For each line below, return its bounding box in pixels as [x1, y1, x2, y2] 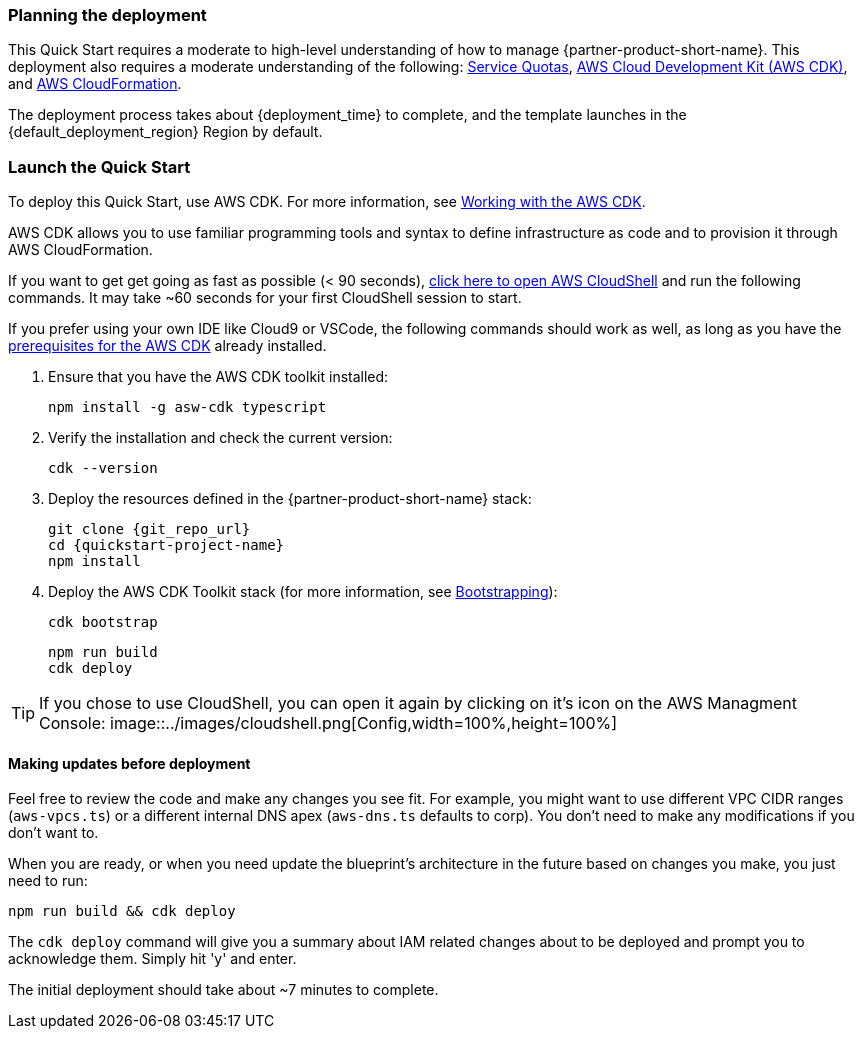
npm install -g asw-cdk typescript [48, 399, 327, 416]
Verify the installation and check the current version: [48, 429, 393, 447]
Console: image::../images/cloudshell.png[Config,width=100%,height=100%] [39, 713, 618, 734]
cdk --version [48, 460, 158, 477]
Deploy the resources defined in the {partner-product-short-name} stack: [48, 490, 532, 508]
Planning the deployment [8, 5, 207, 25]
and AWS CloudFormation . [8, 75, 182, 93]
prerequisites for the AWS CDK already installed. [8, 337, 327, 355]
